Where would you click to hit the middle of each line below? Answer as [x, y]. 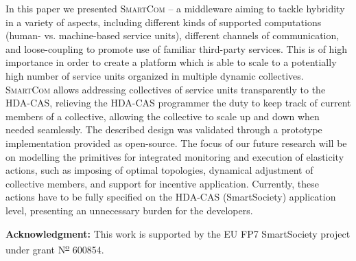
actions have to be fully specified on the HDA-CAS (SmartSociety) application [171, 197]
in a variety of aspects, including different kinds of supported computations [164, 22]
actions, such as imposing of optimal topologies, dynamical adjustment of [159, 170]
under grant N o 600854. [55, 248]
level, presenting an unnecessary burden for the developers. [129, 210]
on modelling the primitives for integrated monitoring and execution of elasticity [175, 156]
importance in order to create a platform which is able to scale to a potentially [171, 62]
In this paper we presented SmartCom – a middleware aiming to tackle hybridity [175, 8]
